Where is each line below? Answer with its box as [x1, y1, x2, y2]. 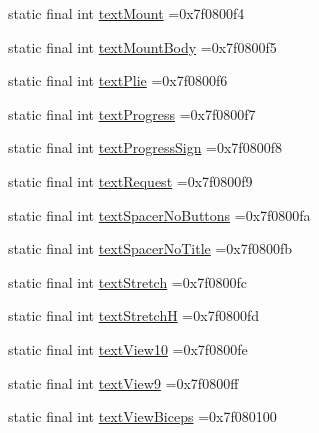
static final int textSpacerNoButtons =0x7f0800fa [8, 204, 311, 225]
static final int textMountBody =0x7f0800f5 [8, 36, 277, 57]
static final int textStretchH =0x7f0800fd [8, 305, 260, 326]
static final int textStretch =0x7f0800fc [8, 271, 247, 292]
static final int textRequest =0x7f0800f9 [8, 170, 253, 191]
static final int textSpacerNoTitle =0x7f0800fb [8, 238, 293, 259]
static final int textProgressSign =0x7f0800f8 [8, 137, 282, 158]
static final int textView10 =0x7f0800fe [8, 338, 248, 359]
